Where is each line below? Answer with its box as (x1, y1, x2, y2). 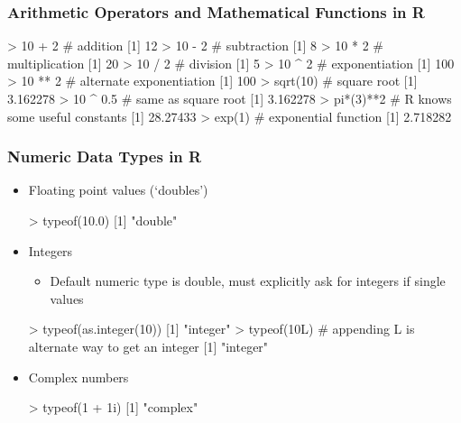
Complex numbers (28, 367, 129, 386)
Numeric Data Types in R (7, 145, 202, 168)
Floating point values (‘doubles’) (28, 180, 208, 199)
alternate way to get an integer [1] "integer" (28, 336, 269, 355)
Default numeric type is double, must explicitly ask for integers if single (50, 271, 446, 290)
